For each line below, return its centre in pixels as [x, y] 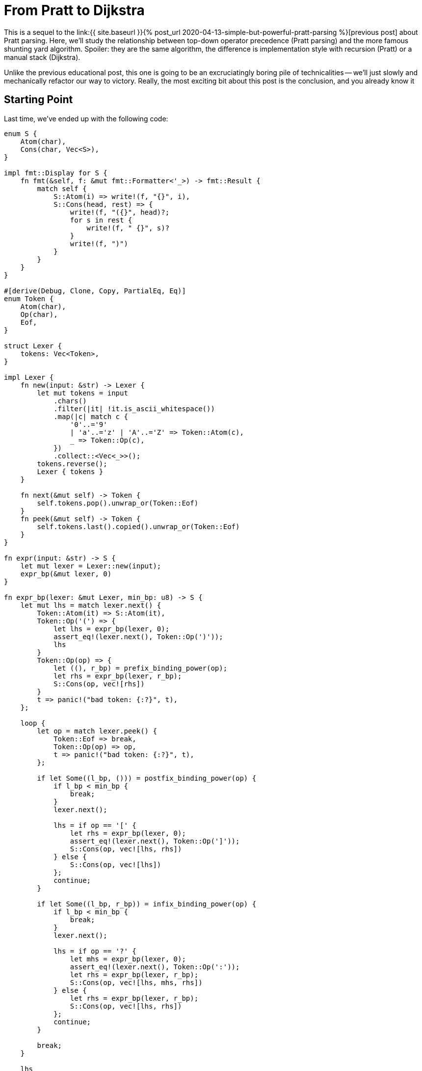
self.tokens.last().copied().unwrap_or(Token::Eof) [138, 526]
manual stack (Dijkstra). [42, 57]
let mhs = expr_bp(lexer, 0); [128, 959]
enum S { [21, 133]
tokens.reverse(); [72, 464]
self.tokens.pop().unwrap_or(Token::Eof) [118, 503]
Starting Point [39, 100]
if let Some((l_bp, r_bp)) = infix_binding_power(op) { [147, 904]
